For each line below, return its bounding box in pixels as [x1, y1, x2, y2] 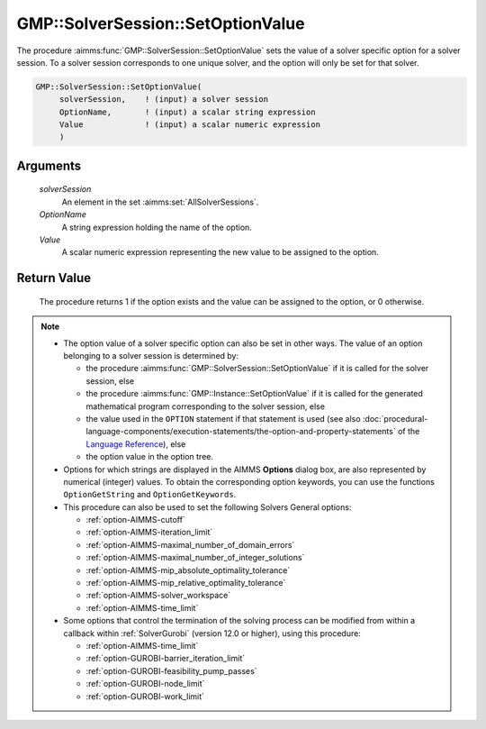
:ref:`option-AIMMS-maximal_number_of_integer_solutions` [85, 552, 305, 563]
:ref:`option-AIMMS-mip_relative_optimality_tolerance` [85, 578, 286, 588]
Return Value [16, 270, 92, 286]
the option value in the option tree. [85, 451, 214, 462]
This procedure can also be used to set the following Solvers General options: [63, 501, 352, 513]
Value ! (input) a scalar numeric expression [58, 120, 321, 130]
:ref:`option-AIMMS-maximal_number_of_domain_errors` [85, 539, 295, 550]
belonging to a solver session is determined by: [63, 351, 239, 361]
